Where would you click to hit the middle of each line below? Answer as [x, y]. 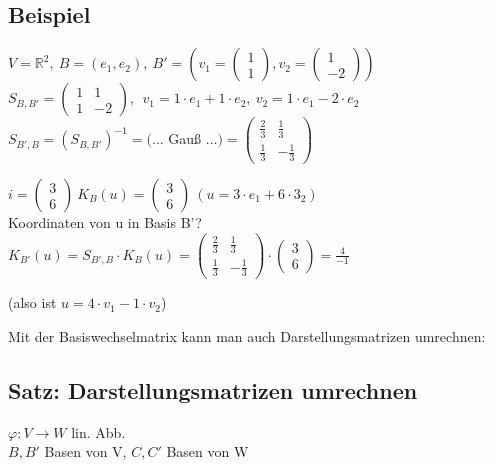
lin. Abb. [98, 431]
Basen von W [207, 451]
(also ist [32, 302]
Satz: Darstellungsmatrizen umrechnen [213, 390]
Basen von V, [85, 451]
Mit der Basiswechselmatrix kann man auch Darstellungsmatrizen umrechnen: [247, 336]
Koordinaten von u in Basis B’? [105, 222]
